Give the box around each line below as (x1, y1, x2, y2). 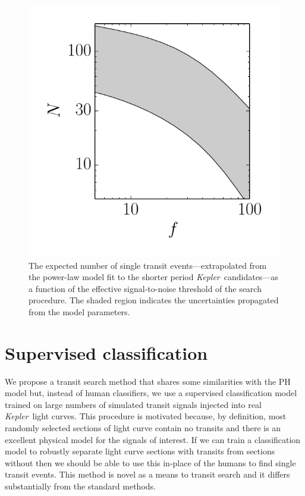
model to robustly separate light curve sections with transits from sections (5, 445, 275, 457)
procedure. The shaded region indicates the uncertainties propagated (29, 294, 279, 306)
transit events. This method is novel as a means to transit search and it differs (5, 468, 290, 481)
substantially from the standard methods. (5, 480, 156, 492)
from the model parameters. (29, 305, 130, 318)
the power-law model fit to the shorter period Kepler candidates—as (29, 271, 278, 283)
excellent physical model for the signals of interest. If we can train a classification (5, 433, 301, 445)
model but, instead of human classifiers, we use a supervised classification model (5, 387, 297, 399)
